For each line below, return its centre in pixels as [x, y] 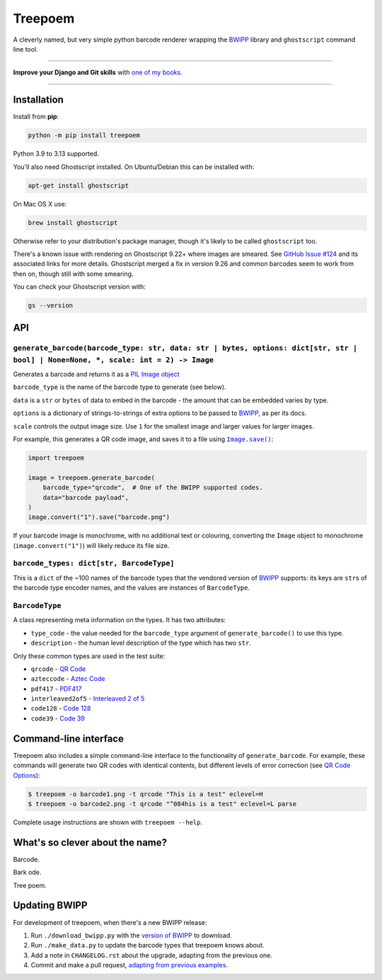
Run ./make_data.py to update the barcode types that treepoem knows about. [147, 945]
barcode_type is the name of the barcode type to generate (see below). [120, 387]
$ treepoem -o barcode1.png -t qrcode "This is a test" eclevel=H [145, 794]
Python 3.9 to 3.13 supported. [56, 154]
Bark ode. [27, 873]
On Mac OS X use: [40, 204]
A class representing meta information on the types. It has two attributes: [120, 620]
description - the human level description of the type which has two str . [141, 643]
